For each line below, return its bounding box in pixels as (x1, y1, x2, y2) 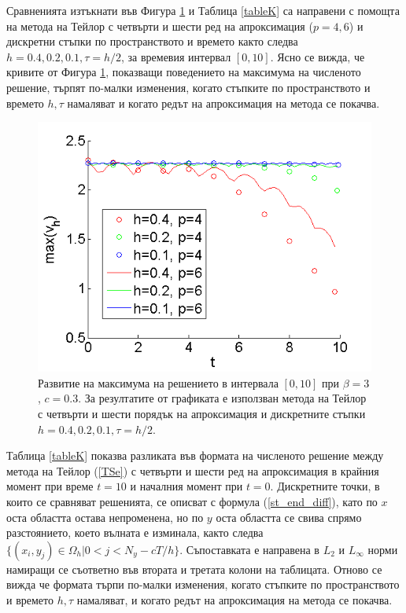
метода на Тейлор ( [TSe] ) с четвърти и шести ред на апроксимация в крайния (6, 462, 379, 479)
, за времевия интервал (121, 48, 231, 64)
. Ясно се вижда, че (270, 48, 365, 64)
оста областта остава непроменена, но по (6, 508, 204, 525)
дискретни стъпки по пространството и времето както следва (6, 33, 298, 50)
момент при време (6, 478, 94, 494)
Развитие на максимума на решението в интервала (38, 374, 279, 391)
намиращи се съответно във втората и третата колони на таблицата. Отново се (6, 560, 382, 577)
